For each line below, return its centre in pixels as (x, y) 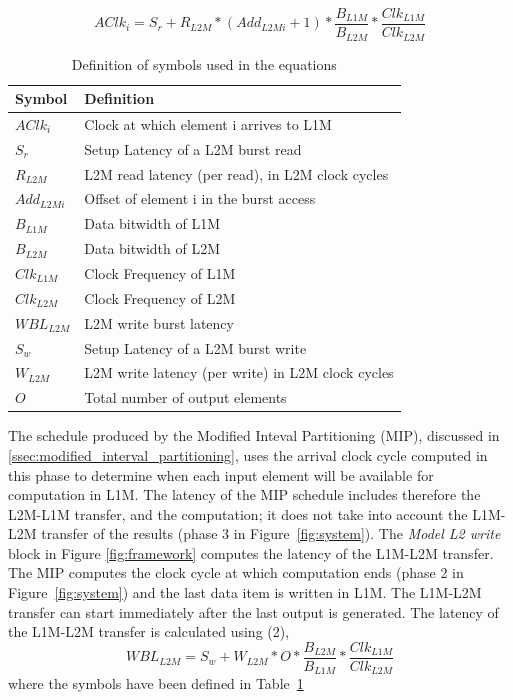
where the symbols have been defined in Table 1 (156, 683)
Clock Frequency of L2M (160, 297)
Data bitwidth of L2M (152, 248)
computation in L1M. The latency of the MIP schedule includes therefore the (244, 494)
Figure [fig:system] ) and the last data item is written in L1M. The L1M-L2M (245, 592)
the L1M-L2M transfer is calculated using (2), (149, 631)
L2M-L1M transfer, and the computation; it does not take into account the (238, 513)
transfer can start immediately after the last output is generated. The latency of (253, 611)
